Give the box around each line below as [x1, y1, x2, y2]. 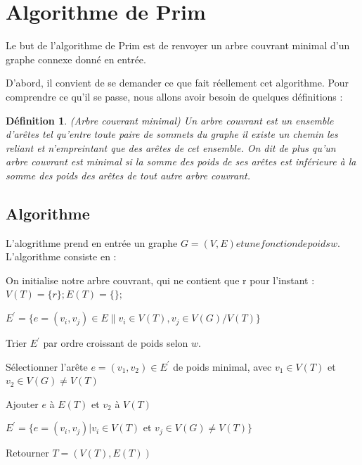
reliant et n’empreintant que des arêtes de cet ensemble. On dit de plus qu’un [6, 140, 336, 155]
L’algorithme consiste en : [6, 249, 117, 264]
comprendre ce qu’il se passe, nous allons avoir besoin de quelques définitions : [6, 89, 343, 103]
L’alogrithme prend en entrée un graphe [6, 235, 178, 250]
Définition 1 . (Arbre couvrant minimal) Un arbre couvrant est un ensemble [6, 113, 334, 127]
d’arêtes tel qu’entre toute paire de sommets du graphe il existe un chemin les [6, 127, 338, 141]
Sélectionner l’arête [6, 359, 88, 374]
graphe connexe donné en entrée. [6, 51, 146, 66]
